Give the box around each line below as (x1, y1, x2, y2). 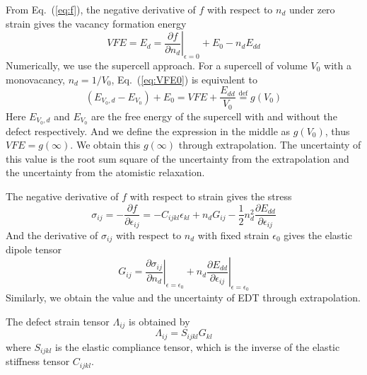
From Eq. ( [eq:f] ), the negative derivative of (6, 2, 196, 16)
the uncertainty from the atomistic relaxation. (6, 165, 205, 180)
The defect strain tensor (6, 313, 110, 328)
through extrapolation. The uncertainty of (178, 137, 361, 152)
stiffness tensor (6, 354, 70, 369)
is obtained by (129, 313, 190, 328)
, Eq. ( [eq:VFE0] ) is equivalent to (111, 71, 257, 86)
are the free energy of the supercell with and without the (91, 108, 337, 123)
